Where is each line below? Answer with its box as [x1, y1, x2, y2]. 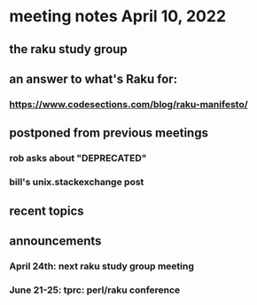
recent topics [9, 203, 84, 218]
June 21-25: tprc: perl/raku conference [9, 284, 181, 296]
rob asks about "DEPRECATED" [9, 152, 147, 165]
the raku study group [9, 42, 128, 57]
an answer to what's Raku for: [9, 71, 178, 86]
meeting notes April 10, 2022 [9, 6, 227, 27]
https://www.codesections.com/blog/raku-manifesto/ [9, 98, 248, 110]
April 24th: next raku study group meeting [9, 260, 195, 272]
